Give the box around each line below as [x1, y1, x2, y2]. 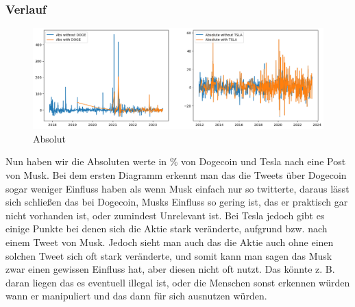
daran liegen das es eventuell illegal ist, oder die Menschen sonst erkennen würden [5, 275, 350, 289]
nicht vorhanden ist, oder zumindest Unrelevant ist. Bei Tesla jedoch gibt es [5, 208, 325, 222]
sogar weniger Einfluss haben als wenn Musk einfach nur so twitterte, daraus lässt [5, 181, 350, 195]
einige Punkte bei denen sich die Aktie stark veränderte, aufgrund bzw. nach [5, 221, 328, 236]
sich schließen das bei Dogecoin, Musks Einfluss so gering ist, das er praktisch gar [5, 195, 348, 209]
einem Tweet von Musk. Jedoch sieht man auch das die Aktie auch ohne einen [5, 234, 334, 249]
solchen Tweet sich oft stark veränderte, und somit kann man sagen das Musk [5, 248, 332, 262]
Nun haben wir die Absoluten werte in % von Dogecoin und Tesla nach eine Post [5, 154, 346, 169]
